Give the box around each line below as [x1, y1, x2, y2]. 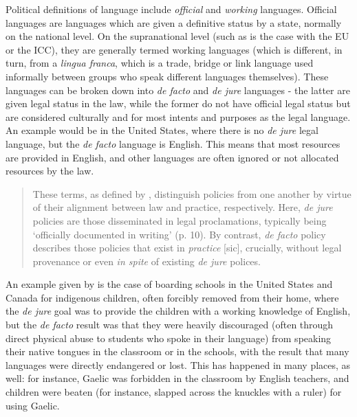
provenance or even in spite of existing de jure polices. [32, 253, 261, 268]
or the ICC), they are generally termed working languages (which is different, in [6, 42, 343, 56]
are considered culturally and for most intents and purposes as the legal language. [6, 109, 351, 124]
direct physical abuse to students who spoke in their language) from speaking [6, 330, 332, 345]
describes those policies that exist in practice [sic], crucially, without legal [32, 240, 342, 255]
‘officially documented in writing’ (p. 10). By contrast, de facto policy [32, 227, 326, 241]
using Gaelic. [6, 398, 60, 412]
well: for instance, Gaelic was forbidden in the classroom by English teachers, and [6, 371, 349, 385]
